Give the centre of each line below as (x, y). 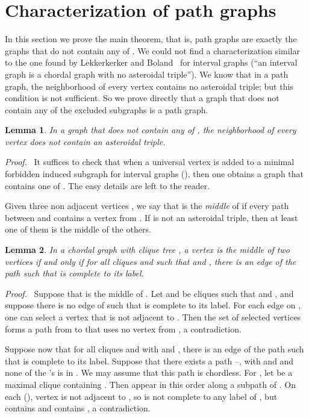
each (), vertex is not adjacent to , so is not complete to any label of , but (141, 396)
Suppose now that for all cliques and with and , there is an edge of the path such (154, 349)
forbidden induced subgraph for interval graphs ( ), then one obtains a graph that (154, 174)
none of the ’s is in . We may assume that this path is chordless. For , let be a (149, 373)
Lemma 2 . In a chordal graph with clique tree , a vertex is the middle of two (147, 250)
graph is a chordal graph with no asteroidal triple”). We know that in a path (147, 74)
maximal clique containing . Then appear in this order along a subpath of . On (150, 384)
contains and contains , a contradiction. (78, 408)
